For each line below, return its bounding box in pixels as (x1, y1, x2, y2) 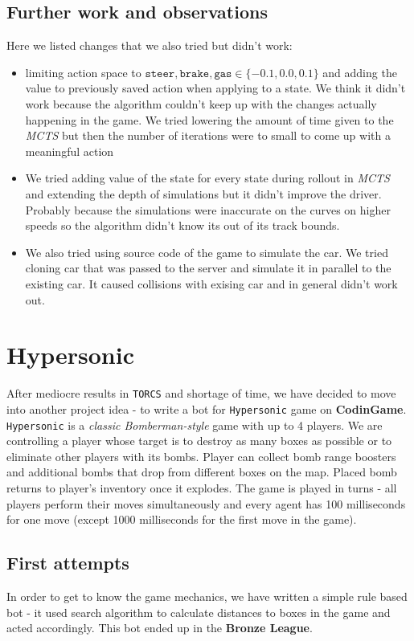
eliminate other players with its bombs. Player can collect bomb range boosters (6, 447, 396, 464)
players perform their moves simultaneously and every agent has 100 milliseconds (6, 495, 406, 512)
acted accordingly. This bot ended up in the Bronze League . (6, 619, 313, 636)
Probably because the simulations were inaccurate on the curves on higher (25, 201, 391, 218)
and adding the (322, 63, 397, 80)
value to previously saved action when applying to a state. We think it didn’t (25, 80, 406, 96)
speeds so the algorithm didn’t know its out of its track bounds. (25, 217, 340, 234)
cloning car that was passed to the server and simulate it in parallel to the (25, 259, 391, 276)
